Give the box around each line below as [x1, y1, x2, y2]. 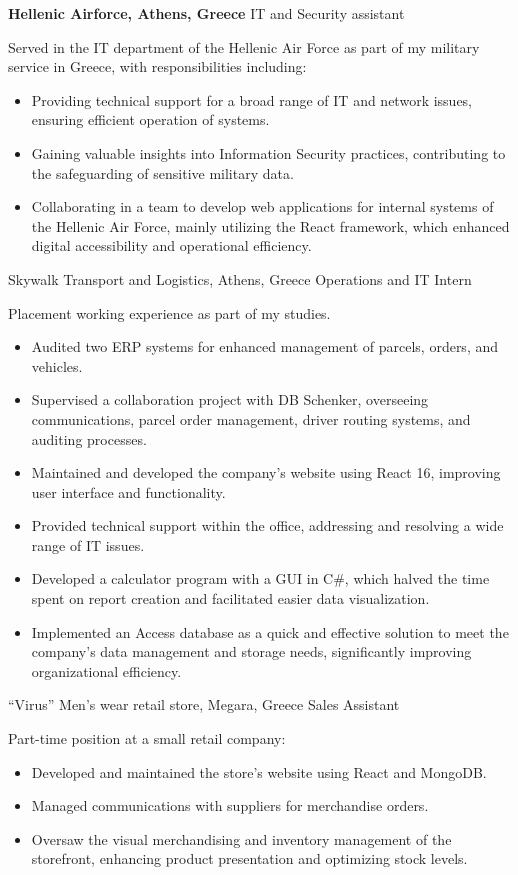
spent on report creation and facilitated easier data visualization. [31, 588, 430, 609]
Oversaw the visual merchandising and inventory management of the [31, 828, 452, 849]
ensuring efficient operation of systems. [31, 109, 270, 130]
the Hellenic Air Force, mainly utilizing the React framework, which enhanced [31, 215, 510, 236]
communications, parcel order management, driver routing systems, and [31, 408, 471, 429]
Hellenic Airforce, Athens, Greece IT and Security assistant [8, 3, 405, 23]
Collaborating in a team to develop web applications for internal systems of [31, 196, 494, 217]
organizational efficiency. [31, 660, 182, 681]
